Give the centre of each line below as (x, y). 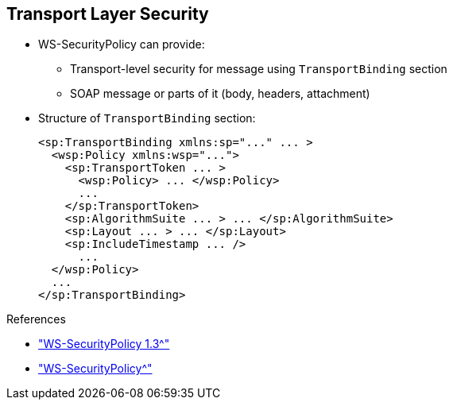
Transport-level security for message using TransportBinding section (259, 69)
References (36, 319)
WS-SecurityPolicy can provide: (122, 44)
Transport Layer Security (108, 14)
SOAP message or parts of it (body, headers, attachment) (220, 94)
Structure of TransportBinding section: (147, 118)
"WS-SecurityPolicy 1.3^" (104, 344)
